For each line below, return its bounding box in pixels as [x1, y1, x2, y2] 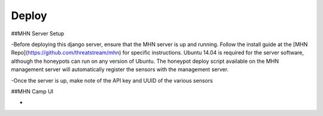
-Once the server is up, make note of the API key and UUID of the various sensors [11, 77, 214, 84]
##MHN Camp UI [11, 87, 54, 95]
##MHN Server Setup [11, 30, 65, 37]
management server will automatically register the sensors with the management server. [11, 66, 229, 73]
